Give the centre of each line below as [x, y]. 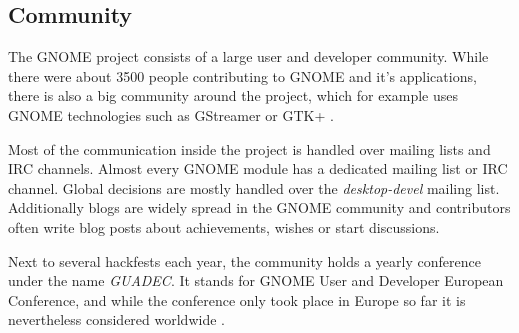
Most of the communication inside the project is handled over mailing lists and [249, 148]
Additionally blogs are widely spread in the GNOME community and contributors [259, 207]
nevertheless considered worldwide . [116, 319]
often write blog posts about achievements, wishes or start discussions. [224, 226]
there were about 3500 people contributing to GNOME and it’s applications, [242, 75]
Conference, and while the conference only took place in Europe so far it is [237, 299]
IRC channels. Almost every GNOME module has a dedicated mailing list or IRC [258, 168]
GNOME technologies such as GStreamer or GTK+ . [171, 114]
